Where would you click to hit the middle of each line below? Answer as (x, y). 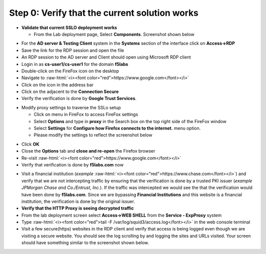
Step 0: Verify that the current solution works (104, 13)
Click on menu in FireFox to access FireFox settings (86, 114)
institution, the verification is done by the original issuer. (78, 201)
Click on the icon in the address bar (57, 85)
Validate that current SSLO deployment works (69, 28)
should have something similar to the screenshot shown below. (85, 243)
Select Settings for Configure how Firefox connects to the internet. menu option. (117, 128)
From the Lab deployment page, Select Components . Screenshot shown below (114, 34)
